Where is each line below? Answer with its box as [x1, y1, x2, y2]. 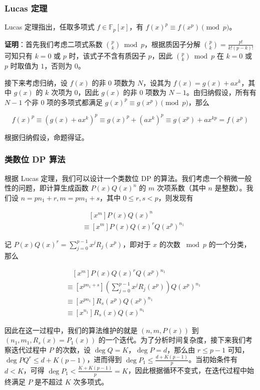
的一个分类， [208, 238, 251, 249]
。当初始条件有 [188, 354, 237, 364]
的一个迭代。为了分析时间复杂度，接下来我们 [98, 334, 246, 345]
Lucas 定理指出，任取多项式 [4, 21, 94, 32]
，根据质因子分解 [144, 38, 200, 49]
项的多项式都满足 [46, 96, 103, 107]
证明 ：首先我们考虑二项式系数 [4, 38, 102, 49]
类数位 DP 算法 [4, 153, 65, 165]
